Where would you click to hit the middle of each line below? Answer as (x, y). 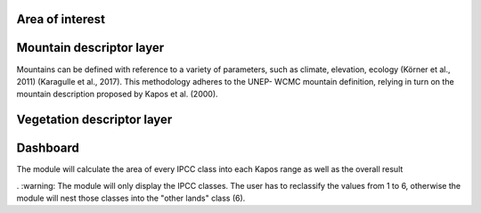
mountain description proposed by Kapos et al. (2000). (117, 94)
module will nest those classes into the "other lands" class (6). (131, 198)
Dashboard (48, 148)
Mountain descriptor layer (90, 48)
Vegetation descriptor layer (94, 120)
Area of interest (61, 19)
